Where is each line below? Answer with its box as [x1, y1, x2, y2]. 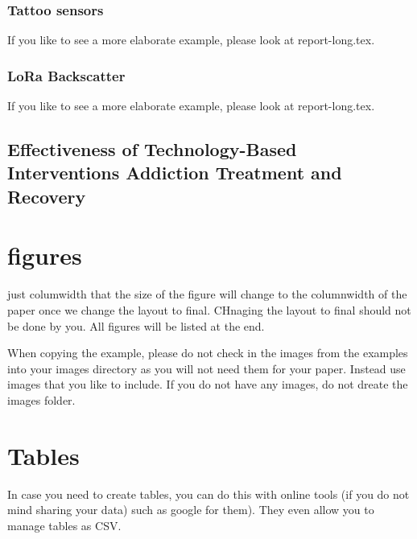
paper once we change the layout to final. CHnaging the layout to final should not [7, 301, 411, 318]
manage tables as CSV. [7, 516, 122, 533]
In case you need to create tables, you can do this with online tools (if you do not [7, 485, 410, 502]
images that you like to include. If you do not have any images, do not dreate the [7, 376, 408, 393]
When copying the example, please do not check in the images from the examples [7, 344, 408, 361]
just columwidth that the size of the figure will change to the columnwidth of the [7, 286, 407, 302]
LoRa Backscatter [7, 65, 126, 85]
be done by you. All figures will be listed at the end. [7, 317, 265, 334]
